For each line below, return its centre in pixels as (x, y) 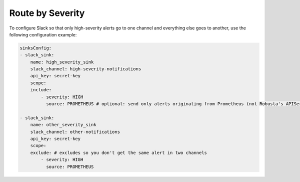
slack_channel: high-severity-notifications (86, 69)
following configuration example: (43, 34)
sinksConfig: (36, 48)
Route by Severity (47, 13)
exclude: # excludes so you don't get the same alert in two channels (119, 153)
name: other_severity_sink (63, 125)
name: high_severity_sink (62, 62)
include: (41, 90)
